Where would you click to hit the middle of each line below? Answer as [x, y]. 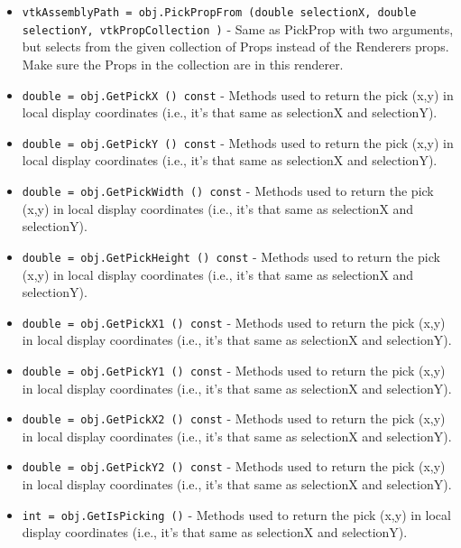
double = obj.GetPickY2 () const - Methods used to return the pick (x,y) [234, 466]
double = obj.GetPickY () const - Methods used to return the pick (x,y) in [238, 142]
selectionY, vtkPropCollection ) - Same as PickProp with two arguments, [238, 28]
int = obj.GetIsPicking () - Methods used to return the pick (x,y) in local [236, 514]
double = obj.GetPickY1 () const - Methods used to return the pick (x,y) [234, 370]
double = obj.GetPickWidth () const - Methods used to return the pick [228, 190]
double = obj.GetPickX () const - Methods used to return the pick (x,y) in [238, 94]
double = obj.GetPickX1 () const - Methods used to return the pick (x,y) [234, 322]
